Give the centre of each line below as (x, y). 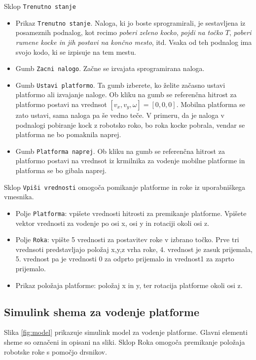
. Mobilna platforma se (211, 104)
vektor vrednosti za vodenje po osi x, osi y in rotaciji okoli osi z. (112, 223)
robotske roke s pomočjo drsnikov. (55, 351)
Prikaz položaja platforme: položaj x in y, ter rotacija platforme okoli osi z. (129, 285)
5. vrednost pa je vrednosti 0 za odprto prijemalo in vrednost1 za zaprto (125, 259)
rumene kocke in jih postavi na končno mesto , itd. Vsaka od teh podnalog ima (134, 42)
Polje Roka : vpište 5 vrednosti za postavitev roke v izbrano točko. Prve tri (127, 239)
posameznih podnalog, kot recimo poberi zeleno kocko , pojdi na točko (119, 32)
